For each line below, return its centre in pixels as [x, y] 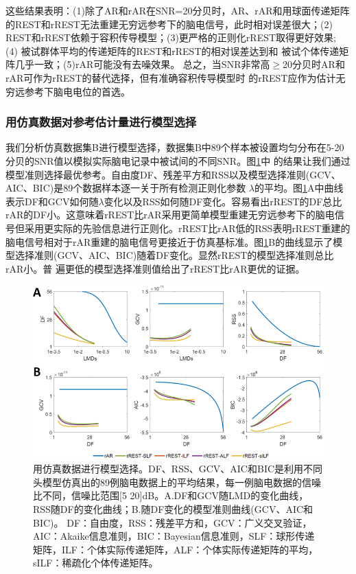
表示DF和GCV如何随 [52, 201]
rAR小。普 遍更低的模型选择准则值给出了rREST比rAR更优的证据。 [155, 268]
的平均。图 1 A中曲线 [299, 188]
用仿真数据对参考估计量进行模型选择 [101, 122]
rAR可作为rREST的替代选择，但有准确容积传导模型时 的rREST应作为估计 [171, 77]
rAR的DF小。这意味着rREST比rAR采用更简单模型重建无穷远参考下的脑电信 [175, 215]
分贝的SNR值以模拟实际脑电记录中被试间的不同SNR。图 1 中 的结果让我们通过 [178, 160]
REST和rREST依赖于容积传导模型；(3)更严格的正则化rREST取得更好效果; [171, 37]
